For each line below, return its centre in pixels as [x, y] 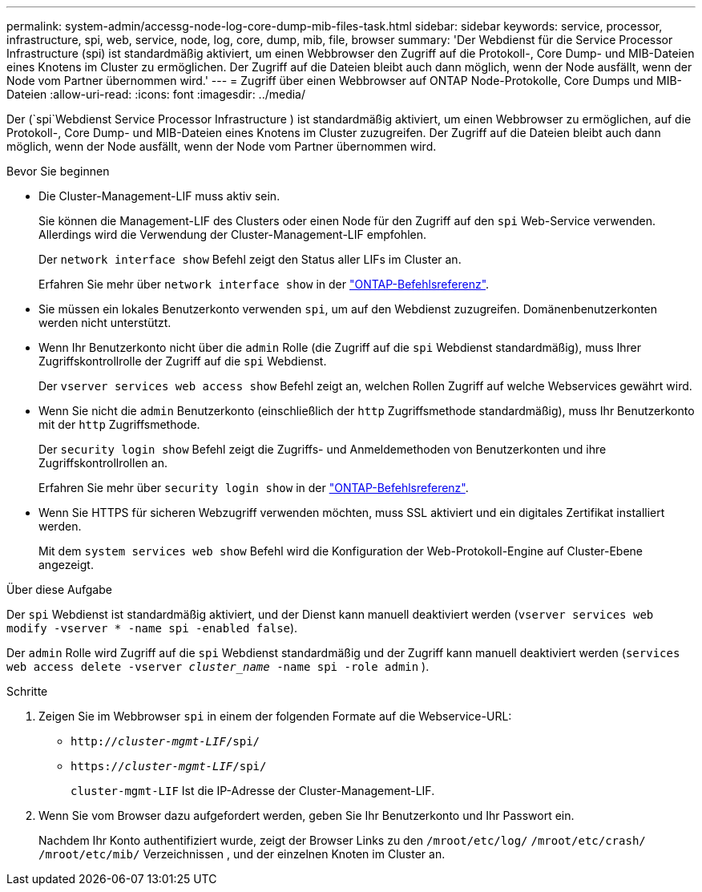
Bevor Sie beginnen [58, 171]
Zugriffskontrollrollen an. [103, 463]
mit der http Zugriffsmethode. [119, 424]
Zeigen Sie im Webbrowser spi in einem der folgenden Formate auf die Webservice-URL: [275, 716]
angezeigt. [66, 565]
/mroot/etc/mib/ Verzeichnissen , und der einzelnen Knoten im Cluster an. [242, 854]
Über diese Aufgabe [59, 589]
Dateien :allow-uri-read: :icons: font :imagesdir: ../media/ [156, 94]
